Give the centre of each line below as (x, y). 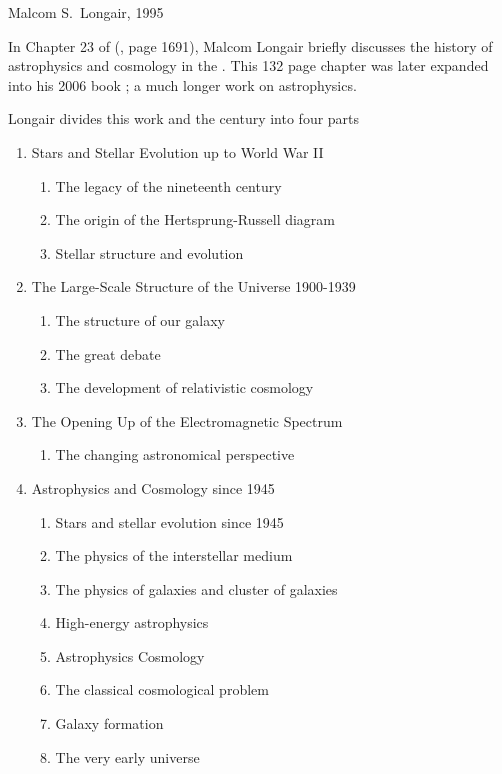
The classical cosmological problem (162, 689)
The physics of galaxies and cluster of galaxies (196, 588)
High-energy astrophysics (132, 622)
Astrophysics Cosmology (130, 655)
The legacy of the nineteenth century (168, 185)
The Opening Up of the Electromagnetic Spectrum (187, 420)
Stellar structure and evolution (149, 252)
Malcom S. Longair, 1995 (86, 12)
